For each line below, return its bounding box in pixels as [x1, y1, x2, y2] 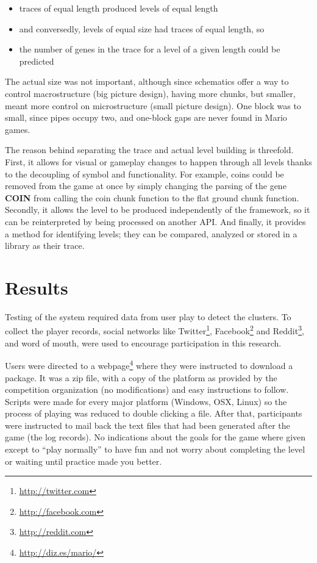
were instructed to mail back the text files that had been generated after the [5, 418, 290, 431]
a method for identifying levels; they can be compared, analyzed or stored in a [5, 227, 297, 240]
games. [5, 123, 30, 135]
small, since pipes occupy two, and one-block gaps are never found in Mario [5, 111, 287, 124]
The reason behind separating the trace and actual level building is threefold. [5, 143, 294, 156]
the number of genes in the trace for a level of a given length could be [19, 43, 280, 56]
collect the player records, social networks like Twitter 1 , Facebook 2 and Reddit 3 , [5, 323, 304, 337]
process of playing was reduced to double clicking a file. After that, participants [5, 407, 302, 420]
